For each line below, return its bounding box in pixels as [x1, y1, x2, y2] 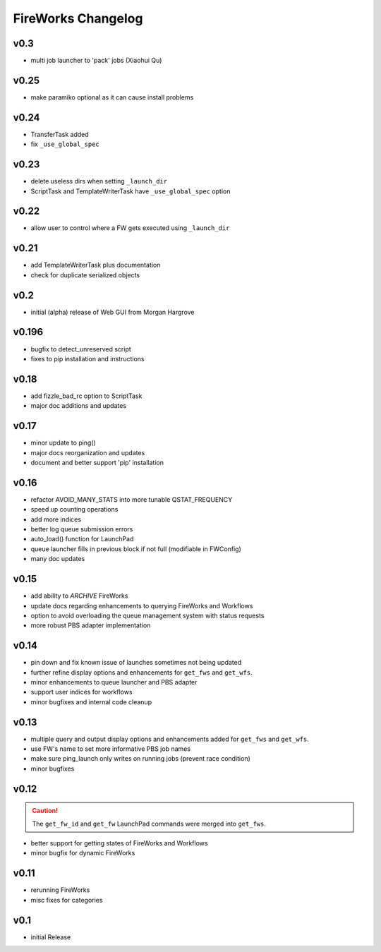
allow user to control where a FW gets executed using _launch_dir [30, 224, 230, 232]
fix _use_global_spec [30, 140, 100, 148]
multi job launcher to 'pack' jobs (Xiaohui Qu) [30, 56, 162, 65]
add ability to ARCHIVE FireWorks [30, 591, 128, 600]
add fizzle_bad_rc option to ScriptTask [30, 392, 143, 400]
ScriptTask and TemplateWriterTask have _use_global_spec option [30, 187, 231, 195]
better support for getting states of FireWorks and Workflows [30, 839, 208, 848]
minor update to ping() [30, 438, 97, 447]
